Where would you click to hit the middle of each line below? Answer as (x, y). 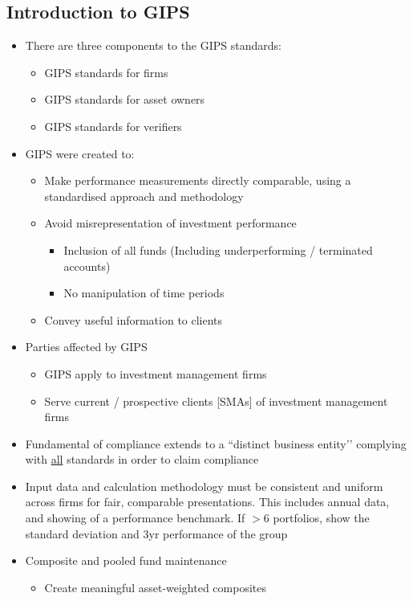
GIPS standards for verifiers (113, 126)
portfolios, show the (321, 518)
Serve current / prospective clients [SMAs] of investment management (216, 401)
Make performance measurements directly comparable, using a (198, 180)
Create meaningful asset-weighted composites (156, 587)
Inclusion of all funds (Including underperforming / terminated (218, 249)
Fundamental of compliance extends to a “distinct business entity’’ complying (216, 443)
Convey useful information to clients (134, 319)
